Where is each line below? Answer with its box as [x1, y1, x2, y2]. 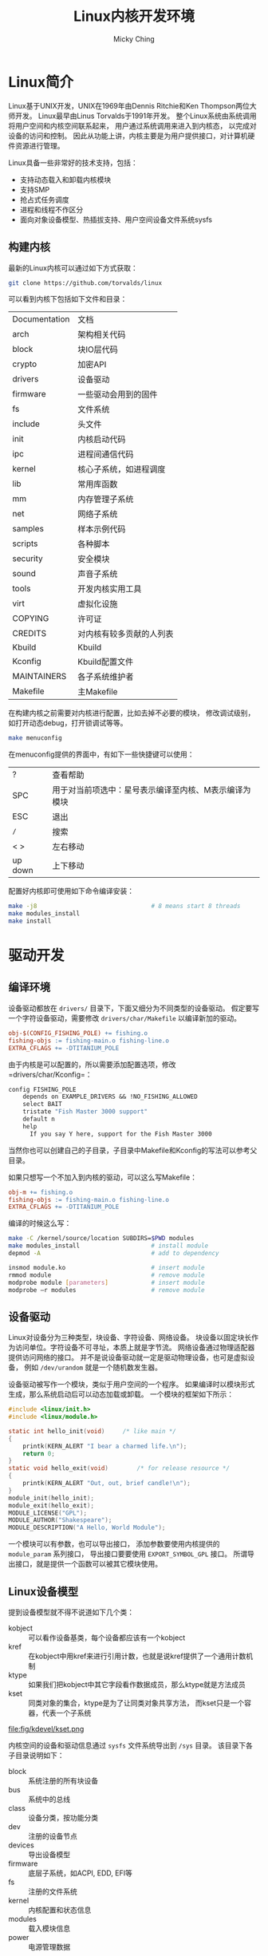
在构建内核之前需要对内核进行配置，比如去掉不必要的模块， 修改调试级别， [8, 708, 255, 718]
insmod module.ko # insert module [8, 1263, 205, 1271]
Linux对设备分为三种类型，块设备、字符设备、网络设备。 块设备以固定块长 [8, 1333, 252, 1342]
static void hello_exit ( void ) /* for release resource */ [8, 1464, 230, 1472]
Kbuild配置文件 [77, 656, 134, 667]
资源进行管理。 [14, 140, 65, 150]
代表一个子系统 [41, 1709, 92, 1717]
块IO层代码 [77, 344, 118, 355]
